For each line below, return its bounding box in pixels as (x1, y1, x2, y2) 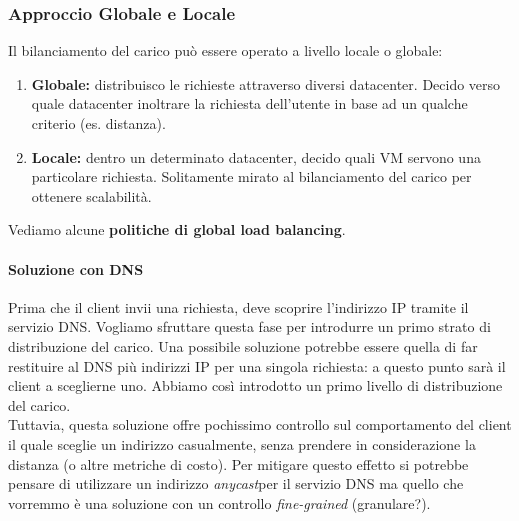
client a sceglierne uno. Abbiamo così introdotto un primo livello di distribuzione (8, 375, 503, 396)
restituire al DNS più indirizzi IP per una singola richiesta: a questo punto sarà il (8, 355, 506, 376)
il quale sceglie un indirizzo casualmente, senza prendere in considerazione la (8, 433, 476, 454)
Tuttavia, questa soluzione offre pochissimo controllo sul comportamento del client (8, 414, 512, 435)
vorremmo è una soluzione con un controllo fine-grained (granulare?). (8, 492, 431, 513)
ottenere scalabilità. (31, 185, 152, 206)
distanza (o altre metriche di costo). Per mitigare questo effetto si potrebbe (8, 453, 469, 474)
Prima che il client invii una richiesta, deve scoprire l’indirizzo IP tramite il (8, 296, 469, 317)
